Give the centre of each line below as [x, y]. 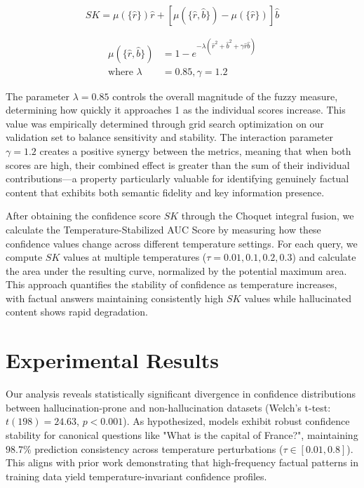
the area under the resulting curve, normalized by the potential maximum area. [176, 270]
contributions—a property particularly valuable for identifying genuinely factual [177, 178]
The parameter [38, 96]
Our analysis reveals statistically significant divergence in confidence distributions [181, 394]
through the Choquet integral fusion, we [268, 216]
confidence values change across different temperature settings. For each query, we [182, 243]
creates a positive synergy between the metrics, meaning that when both [195, 150]
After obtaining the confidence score [83, 216]
